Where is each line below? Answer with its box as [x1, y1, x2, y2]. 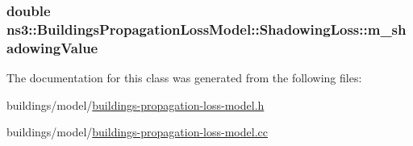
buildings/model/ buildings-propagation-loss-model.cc [6, 123, 268, 140]
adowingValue [6, 37, 98, 57]
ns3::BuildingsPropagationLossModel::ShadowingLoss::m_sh [6, 19, 407, 39]
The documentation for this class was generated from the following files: [6, 69, 362, 86]
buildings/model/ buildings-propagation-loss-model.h [6, 96, 265, 113]
